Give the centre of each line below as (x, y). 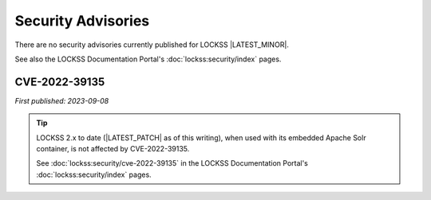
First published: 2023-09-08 (62, 100)
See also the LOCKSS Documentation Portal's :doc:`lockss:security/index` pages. (148, 59)
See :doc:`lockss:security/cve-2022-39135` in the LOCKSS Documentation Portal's (172, 163)
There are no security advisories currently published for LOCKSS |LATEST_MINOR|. (152, 45)
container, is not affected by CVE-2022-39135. (113, 149)
